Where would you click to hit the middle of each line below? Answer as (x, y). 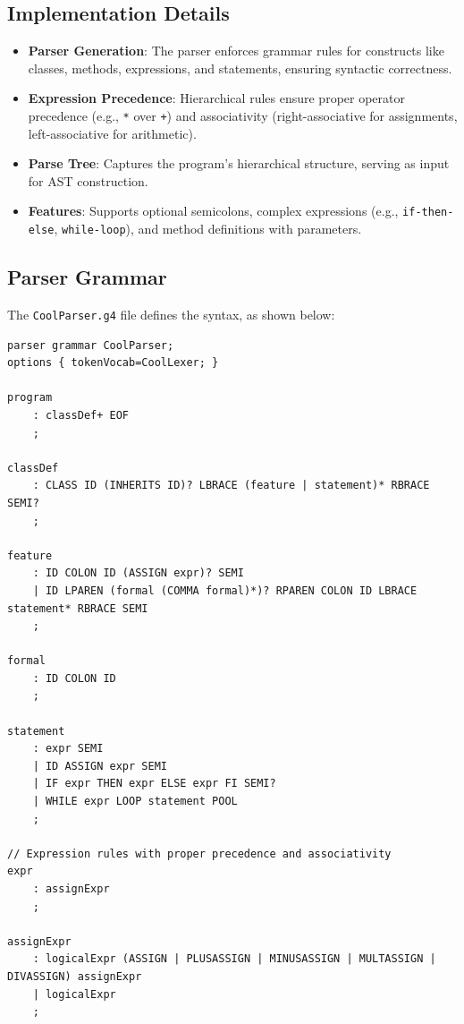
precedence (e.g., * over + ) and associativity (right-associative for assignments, (243, 115)
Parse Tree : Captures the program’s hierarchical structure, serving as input (239, 163)
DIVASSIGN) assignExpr (75, 976)
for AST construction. (88, 180)
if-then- (428, 213)
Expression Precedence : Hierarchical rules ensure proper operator (216, 98)
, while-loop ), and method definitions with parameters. (208, 229)
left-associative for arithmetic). (112, 133)
